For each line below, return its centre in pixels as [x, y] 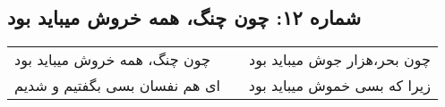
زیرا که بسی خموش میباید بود [339, 86]
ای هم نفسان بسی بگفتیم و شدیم [117, 86]
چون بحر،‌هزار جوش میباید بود [340, 60]
